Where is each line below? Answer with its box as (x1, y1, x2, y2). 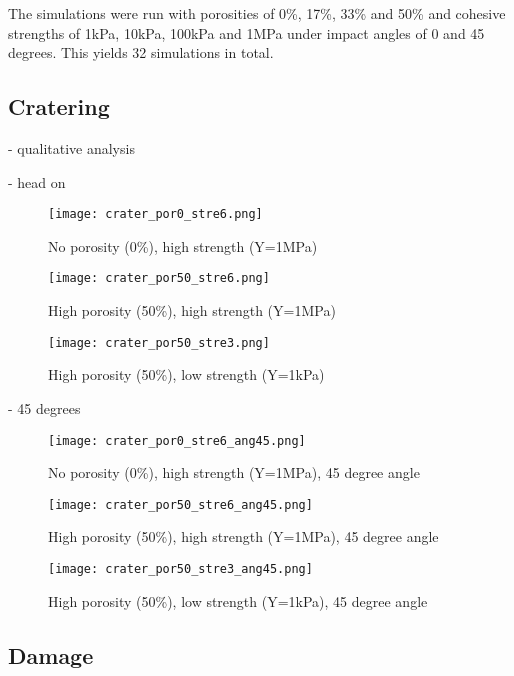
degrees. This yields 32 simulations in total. (8, 42, 274, 63)
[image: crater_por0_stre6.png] (48, 207, 263, 222)
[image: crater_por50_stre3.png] (48, 335, 270, 350)
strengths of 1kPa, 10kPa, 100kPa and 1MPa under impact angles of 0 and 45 (8, 22, 485, 43)
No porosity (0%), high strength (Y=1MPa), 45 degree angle (48, 462, 420, 483)
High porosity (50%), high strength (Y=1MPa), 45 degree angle (48, 526, 439, 547)
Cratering (8, 91, 110, 122)
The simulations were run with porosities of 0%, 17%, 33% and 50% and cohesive (8, 3, 506, 23)
